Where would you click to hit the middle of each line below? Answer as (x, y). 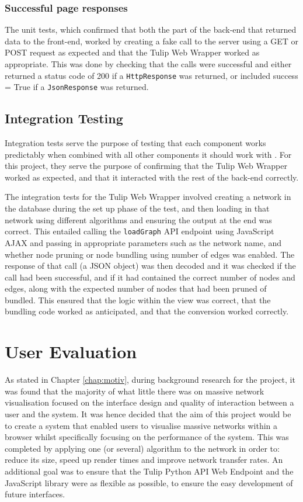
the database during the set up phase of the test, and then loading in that (137, 208)
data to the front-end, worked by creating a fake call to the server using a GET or (152, 41)
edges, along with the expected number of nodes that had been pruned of (136, 288)
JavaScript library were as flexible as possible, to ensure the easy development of (149, 482)
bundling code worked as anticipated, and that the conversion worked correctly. (147, 311)
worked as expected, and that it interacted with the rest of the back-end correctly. (152, 177)
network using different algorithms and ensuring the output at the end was (138, 219)
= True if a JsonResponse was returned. (77, 87)
